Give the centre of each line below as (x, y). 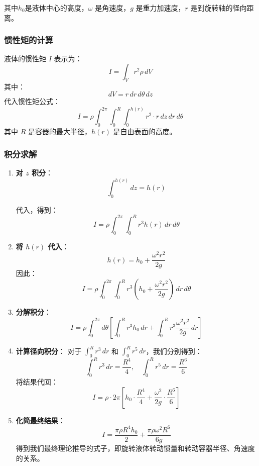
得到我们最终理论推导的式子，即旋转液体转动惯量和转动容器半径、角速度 (135, 448)
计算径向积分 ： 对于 (49, 351)
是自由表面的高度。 (145, 131)
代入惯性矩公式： (32, 101)
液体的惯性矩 (25, 59)
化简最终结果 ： (40, 420)
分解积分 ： (33, 312)
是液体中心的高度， (56, 8)
